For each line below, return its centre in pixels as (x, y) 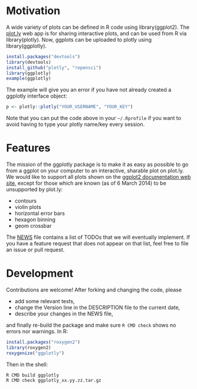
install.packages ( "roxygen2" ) (43, 343)
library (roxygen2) (29, 348)
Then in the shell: (27, 364)
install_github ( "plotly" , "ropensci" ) (54, 68)
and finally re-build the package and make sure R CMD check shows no (91, 325)
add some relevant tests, (45, 301)
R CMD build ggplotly (33, 375)
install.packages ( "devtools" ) (43, 56)
